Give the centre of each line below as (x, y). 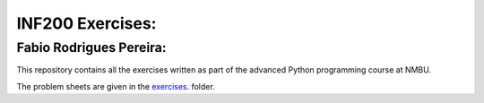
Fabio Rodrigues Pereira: (91, 47)
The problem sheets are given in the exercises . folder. (116, 86)
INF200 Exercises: (86, 23)
